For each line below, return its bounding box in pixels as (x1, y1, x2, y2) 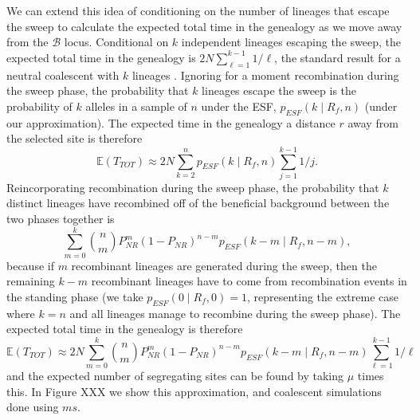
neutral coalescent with (6, 66, 120, 83)
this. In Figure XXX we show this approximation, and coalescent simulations (6, 383, 382, 399)
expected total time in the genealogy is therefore (6, 320, 243, 337)
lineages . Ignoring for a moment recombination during (131, 66, 399, 83)
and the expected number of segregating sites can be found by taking (6, 367, 344, 384)
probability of (6, 97, 73, 114)
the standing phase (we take (6, 288, 143, 304)
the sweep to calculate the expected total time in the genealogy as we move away (6, 18, 402, 34)
